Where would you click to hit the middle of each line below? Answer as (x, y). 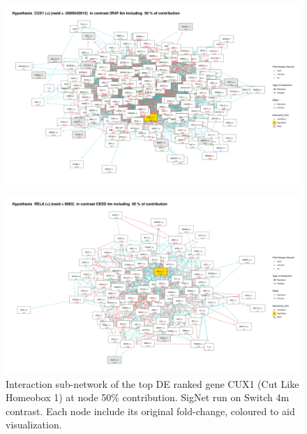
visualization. (34, 425)
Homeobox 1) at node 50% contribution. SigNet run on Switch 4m (148, 397)
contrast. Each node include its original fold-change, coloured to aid (150, 411)
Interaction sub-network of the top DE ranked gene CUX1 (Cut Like (152, 383)
